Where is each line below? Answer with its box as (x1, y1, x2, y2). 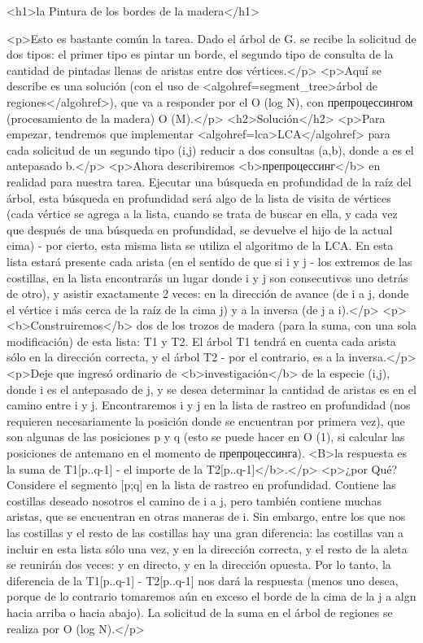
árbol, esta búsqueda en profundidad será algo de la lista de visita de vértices (7, 189, 391, 206)
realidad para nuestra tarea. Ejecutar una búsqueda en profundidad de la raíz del (7, 173, 412, 190)
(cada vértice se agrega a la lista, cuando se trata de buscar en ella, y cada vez (7, 205, 398, 222)
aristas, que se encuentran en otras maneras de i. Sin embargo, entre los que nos (7, 508, 406, 525)
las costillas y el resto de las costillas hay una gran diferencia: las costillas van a (7, 524, 404, 540)
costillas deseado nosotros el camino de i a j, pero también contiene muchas (7, 492, 382, 509)
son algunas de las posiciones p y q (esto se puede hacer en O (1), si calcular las (7, 428, 405, 445)
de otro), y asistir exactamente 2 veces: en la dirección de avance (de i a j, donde (7, 285, 409, 302)
